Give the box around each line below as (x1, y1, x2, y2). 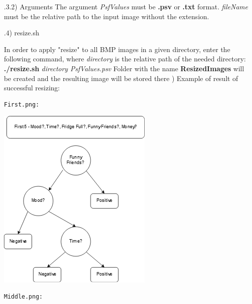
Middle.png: (4, 293, 43, 300)
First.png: (4, 101, 39, 108)
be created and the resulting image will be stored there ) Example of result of (4, 73, 238, 83)
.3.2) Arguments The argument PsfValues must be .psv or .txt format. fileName (4, 1, 248, 11)
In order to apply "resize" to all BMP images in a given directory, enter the (4, 44, 230, 54)
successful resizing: (4, 83, 60, 93)
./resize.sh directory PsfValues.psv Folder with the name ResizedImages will (4, 63, 244, 73)
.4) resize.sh (4, 28, 39, 38)
